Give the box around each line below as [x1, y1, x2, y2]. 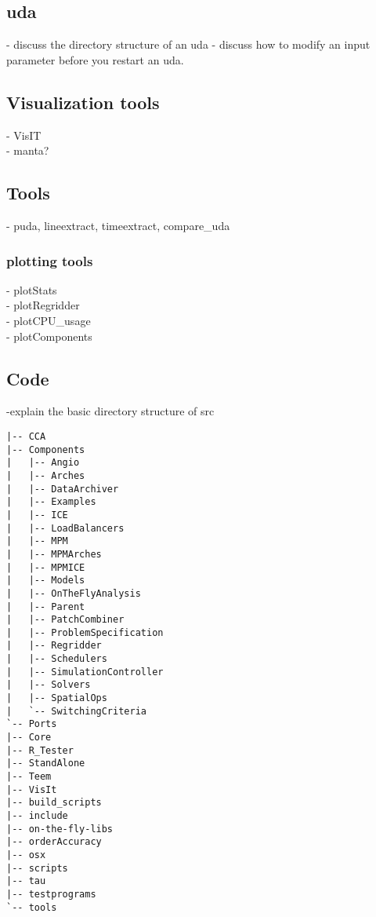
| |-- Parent [6, 601, 85, 612]
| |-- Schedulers [6, 653, 107, 665]
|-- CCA [6, 430, 46, 442]
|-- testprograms [6, 888, 96, 900]
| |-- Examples [6, 496, 96, 508]
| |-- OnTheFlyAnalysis [6, 587, 141, 599]
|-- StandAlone [6, 758, 85, 769]
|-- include [6, 810, 68, 821]
